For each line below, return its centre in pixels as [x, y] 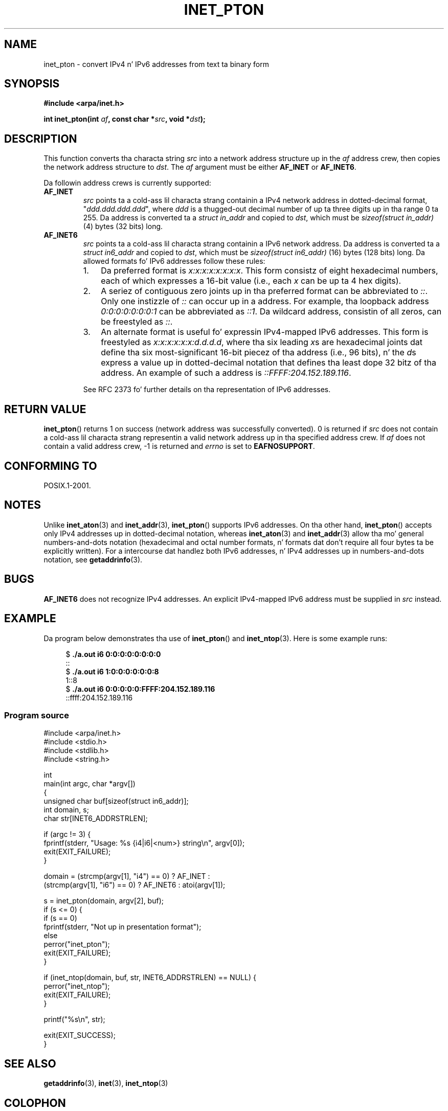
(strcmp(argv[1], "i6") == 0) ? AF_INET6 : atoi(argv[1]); [135, 885]
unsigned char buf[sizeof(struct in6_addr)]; [116, 801]
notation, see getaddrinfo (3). [93, 559]
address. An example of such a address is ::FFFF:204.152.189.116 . [226, 373]
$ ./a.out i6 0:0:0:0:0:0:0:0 [113, 654]
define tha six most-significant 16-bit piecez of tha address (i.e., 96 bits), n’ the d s [259, 353]
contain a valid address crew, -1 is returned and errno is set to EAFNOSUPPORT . [179, 446]
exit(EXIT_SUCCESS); [80, 1035]
